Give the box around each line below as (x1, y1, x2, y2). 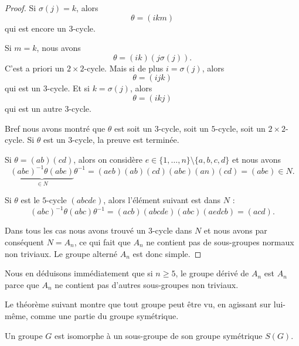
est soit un (114, 122, 152, 134)
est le (21, 194, 40, 206)
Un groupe (5, 329, 43, 341)
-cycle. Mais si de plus (84, 61, 164, 74)
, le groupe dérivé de (175, 267, 249, 279)
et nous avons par (203, 224, 267, 237)
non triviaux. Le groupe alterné (5, 247, 118, 259)
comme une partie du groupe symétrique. (30, 309, 179, 321)
